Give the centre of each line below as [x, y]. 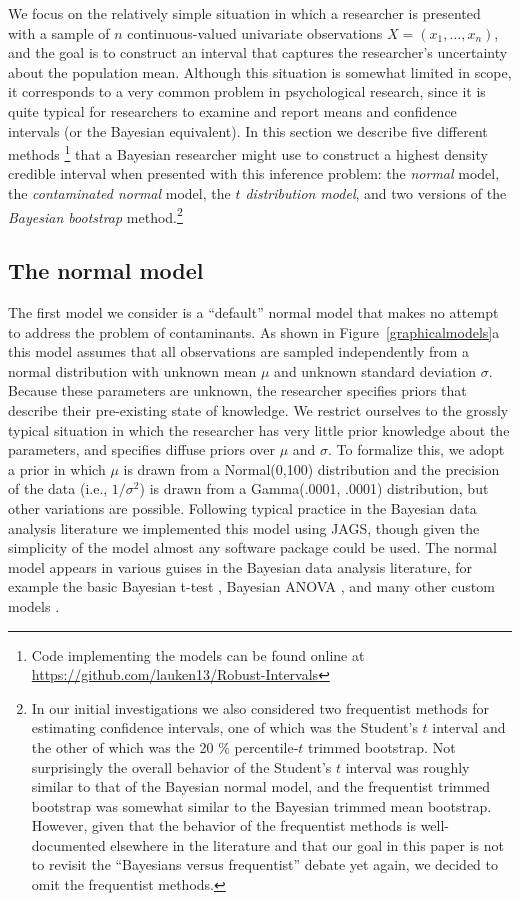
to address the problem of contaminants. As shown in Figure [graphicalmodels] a [254, 331]
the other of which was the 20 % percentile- [165, 746]
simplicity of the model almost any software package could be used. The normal [252, 547]
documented [68, 844]
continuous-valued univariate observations [255, 32]
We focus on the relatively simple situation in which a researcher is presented [244, 13]
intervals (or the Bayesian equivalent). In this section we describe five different [248, 130]
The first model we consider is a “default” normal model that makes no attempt [253, 312]
